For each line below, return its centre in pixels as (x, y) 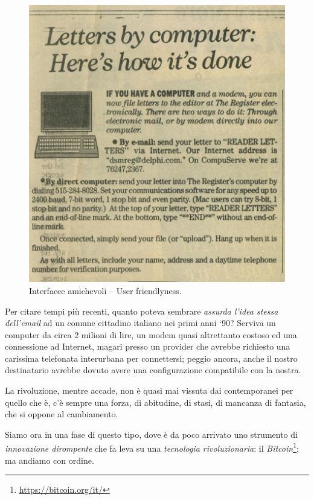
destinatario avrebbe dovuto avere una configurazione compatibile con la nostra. (153, 370)
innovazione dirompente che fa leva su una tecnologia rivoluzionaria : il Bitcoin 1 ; (152, 447)
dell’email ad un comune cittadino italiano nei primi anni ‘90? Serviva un (140, 323)
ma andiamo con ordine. (50, 460)
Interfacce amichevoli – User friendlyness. (105, 290)
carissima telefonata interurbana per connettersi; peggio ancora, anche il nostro (151, 358)
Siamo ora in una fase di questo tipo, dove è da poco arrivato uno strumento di (151, 434)
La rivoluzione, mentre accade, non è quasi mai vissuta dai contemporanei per (149, 390)
